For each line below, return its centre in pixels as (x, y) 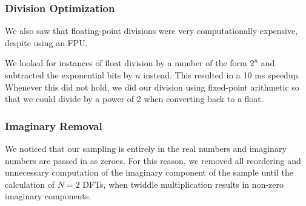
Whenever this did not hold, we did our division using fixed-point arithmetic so (152, 87)
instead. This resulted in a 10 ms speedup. (222, 75)
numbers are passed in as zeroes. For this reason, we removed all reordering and (153, 160)
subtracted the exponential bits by (69, 75)
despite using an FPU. (46, 42)
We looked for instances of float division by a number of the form (126, 63)
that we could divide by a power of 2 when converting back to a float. (134, 99)
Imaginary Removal (54, 125)
